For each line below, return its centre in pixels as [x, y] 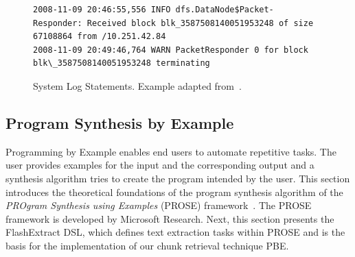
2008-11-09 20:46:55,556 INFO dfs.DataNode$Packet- [153, 10]
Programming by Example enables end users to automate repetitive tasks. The [171, 151]
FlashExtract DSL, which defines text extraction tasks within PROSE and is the [175, 232]
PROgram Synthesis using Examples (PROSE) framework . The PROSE [159, 205]
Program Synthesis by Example [120, 122]
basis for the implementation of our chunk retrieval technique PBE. [147, 245]
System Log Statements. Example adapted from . [137, 85]
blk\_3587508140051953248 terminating [122, 63]
